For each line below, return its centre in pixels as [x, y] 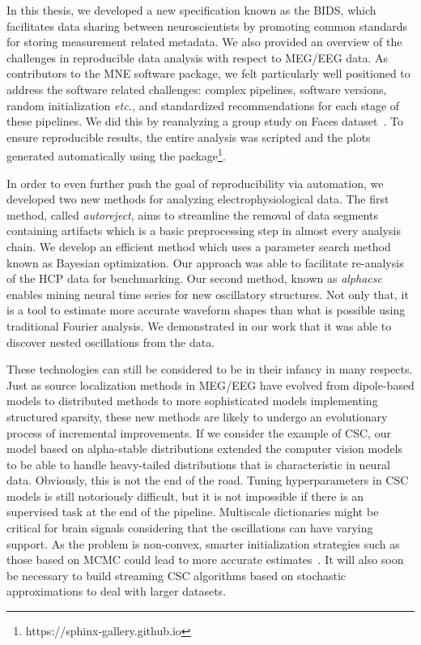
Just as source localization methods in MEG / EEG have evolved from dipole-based [210, 384]
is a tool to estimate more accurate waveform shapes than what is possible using [206, 310]
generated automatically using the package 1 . [116, 154]
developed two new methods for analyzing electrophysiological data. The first [198, 199]
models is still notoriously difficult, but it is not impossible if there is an [185, 495]
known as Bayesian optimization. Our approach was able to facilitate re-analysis [205, 262]
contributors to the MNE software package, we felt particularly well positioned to [208, 73]
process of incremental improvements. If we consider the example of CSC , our [199, 432]
